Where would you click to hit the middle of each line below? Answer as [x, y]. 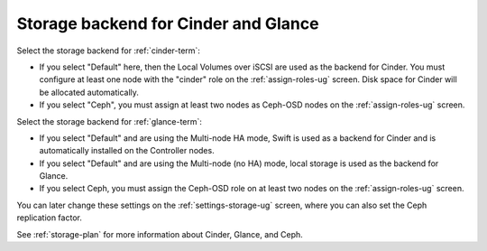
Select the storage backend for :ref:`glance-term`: [110, 121]
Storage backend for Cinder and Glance [168, 23]
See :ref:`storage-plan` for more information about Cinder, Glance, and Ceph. [160, 234]
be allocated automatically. [89, 92]
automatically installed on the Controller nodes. [127, 151]
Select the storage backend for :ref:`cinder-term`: [108, 51]
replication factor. [50, 218]
